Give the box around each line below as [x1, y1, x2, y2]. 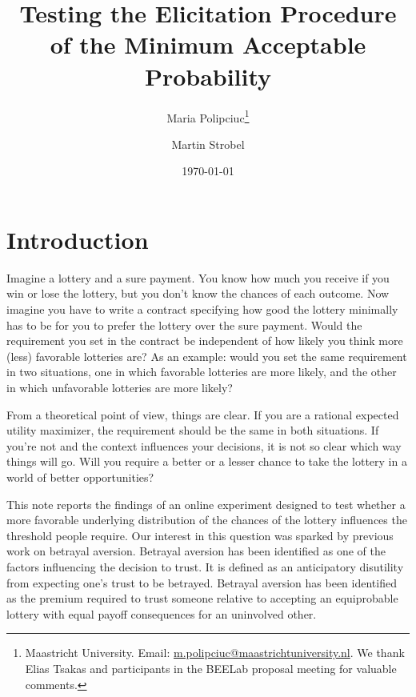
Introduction [6, 222, 149, 255]
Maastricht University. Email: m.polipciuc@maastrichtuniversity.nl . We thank [25, 644, 405, 661]
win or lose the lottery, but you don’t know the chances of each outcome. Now [6, 285, 390, 302]
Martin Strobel [171, 135, 245, 152]
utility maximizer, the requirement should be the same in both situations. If [6, 422, 379, 439]
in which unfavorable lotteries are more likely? [6, 379, 233, 396]
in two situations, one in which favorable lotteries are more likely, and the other [6, 363, 397, 380]
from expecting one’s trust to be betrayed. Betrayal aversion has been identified [6, 574, 397, 591]
